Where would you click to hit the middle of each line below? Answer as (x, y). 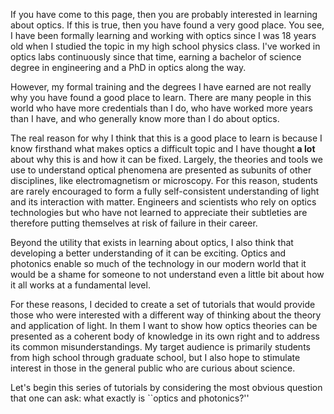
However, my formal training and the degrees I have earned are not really (161, 87)
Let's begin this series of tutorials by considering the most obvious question (166, 387)
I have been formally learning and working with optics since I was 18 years (163, 35)
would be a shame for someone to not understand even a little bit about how (167, 274)
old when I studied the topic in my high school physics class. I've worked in (165, 46)
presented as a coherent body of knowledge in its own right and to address (165, 336)
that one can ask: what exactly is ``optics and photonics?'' (130, 398)
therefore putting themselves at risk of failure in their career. (134, 223)
